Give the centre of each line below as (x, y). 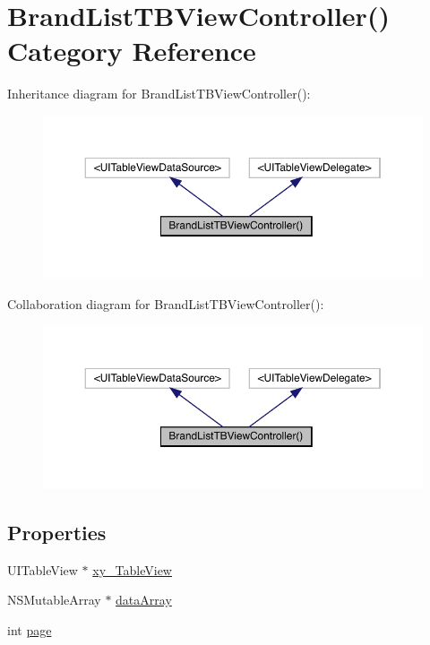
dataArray (144, 600)
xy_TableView (132, 569)
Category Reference (132, 51)
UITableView (43, 569)
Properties (57, 532)
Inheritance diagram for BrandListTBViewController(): (159, 94)
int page (30, 629)
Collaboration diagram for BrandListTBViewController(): (166, 303)
